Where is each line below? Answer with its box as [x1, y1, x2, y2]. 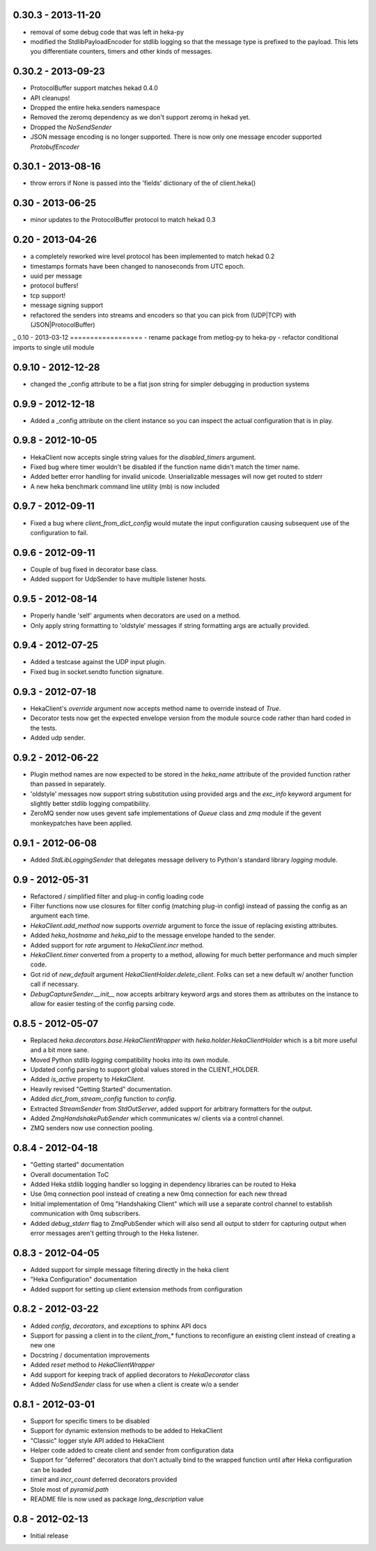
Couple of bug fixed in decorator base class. [30, 565, 158, 574]
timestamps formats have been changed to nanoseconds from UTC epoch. [30, 262, 245, 270]
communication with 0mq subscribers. [30, 1209, 141, 1217]
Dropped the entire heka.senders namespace [30, 103, 160, 112]
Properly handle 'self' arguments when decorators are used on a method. [30, 611, 241, 620]
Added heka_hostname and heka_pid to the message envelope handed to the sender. [30, 931, 276, 940]
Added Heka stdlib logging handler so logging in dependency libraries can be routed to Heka [30, 1180, 297, 1189]
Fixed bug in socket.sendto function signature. [30, 667, 164, 676]
